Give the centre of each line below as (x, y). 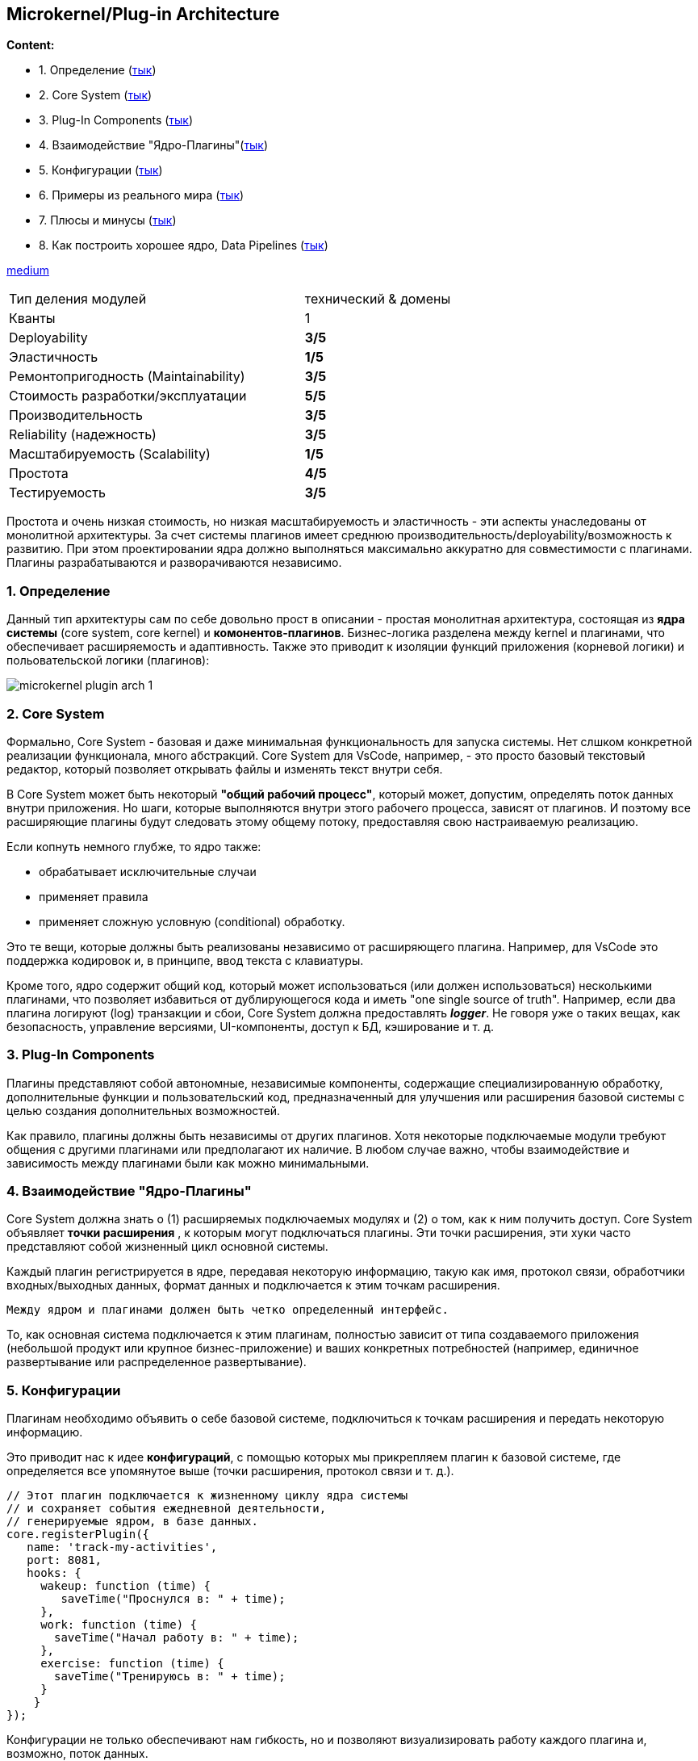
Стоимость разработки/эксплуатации (128, 396)
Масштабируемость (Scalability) (110, 454)
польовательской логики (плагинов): (108, 660)
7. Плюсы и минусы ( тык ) (108, 220)
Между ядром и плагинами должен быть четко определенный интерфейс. (228, 1310)
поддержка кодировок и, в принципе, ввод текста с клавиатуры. (185, 960)
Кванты (32, 319)
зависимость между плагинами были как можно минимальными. (188, 1163)
